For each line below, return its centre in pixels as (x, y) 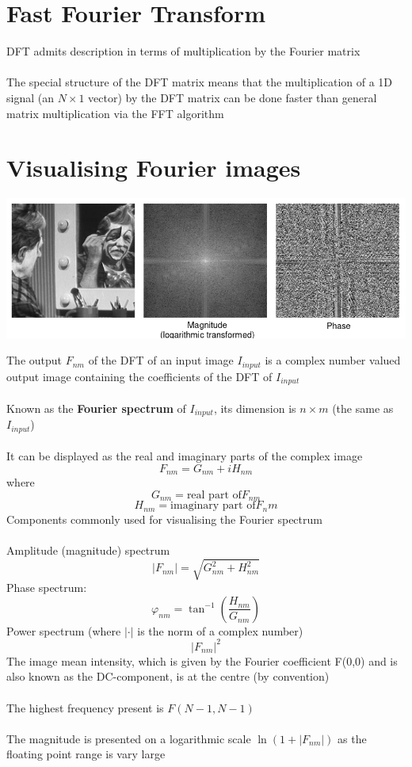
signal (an (30, 97)
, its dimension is (255, 408)
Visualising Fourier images (154, 168)
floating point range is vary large (86, 754)
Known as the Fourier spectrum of (96, 408)
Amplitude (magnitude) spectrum (88, 550)
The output (34, 360)
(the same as (363, 408)
